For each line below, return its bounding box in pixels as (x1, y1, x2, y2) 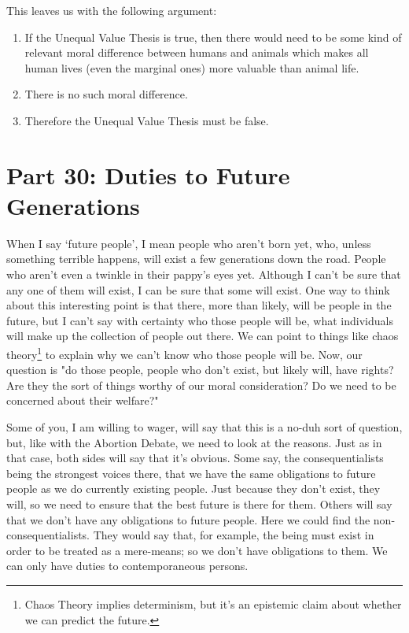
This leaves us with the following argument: (6, 2, 217, 18)
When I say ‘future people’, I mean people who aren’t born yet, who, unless (6, 235, 371, 251)
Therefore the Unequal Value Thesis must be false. (24, 112, 269, 128)
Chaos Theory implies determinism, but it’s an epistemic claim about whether (24, 596, 402, 612)
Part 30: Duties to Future (6, 158, 290, 191)
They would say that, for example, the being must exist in (93, 527, 374, 543)
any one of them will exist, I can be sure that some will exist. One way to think (6, 281, 390, 298)
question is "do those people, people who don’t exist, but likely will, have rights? (6, 361, 394, 378)
